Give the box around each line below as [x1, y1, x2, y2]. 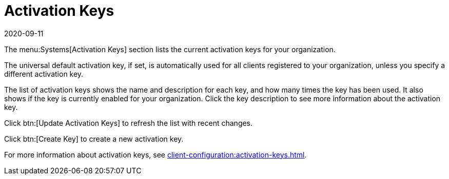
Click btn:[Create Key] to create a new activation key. [4, 134, 184, 143]
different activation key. [4, 69, 84, 78]
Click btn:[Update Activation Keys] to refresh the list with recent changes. [4, 118, 253, 127]
